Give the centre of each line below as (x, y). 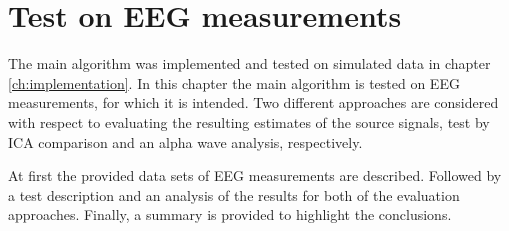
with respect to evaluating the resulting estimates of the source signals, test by (249, 121)
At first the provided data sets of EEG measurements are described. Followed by (255, 175)
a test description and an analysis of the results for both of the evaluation (234, 194)
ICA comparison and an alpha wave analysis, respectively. (185, 141)
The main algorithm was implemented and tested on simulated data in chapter (249, 63)
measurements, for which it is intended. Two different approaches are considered (253, 102)
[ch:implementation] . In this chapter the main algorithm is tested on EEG (234, 82)
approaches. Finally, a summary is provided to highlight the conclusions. (230, 214)
